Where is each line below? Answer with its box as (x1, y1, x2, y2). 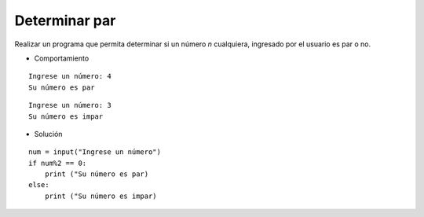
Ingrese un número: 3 (28, 101, 111, 110)
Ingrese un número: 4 (28, 72, 111, 81)
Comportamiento (34, 53, 90, 63)
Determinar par (14, 12, 116, 29)
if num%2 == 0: (28, 158, 87, 167)
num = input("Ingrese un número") (28, 148, 161, 156)
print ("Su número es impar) (44, 191, 157, 200)
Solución (34, 129, 63, 138)
